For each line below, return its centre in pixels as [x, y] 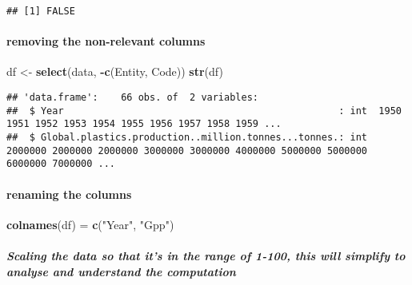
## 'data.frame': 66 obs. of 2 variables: [132, 98]
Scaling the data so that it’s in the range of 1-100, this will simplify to [206, 255]
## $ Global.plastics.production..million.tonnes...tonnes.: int [187, 138]
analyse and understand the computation [121, 271]
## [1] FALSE [41, 11]
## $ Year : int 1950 [204, 111]
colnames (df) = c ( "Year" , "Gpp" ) [90, 224]
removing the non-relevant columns [106, 41]
